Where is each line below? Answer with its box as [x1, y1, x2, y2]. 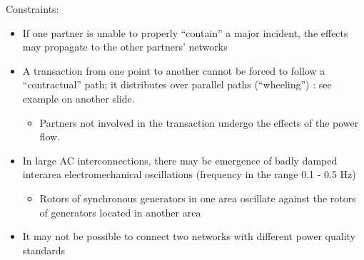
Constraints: [6, 1, 59, 16]
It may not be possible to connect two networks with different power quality [22, 229, 355, 244]
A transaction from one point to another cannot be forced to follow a [22, 63, 325, 78]
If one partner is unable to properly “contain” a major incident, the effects [22, 25, 348, 40]
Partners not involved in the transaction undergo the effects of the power [39, 115, 359, 130]
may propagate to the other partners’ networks [22, 39, 228, 54]
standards [22, 242, 66, 257]
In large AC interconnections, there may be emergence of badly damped [22, 152, 338, 167]
